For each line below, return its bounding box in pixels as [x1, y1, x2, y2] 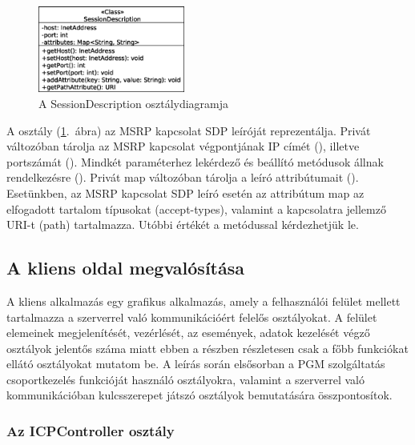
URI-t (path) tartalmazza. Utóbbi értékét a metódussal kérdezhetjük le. [6, 216, 359, 233]
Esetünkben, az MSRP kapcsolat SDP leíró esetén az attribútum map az [6, 184, 365, 201]
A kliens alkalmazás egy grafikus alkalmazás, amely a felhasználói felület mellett [6, 292, 401, 309]
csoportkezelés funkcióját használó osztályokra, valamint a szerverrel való [6, 371, 365, 387]
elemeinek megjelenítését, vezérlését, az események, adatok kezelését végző [6, 324, 370, 341]
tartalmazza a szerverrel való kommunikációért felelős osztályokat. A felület [6, 308, 377, 325]
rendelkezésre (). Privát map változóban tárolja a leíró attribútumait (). [6, 169, 359, 186]
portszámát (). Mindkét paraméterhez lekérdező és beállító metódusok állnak [6, 153, 384, 170]
